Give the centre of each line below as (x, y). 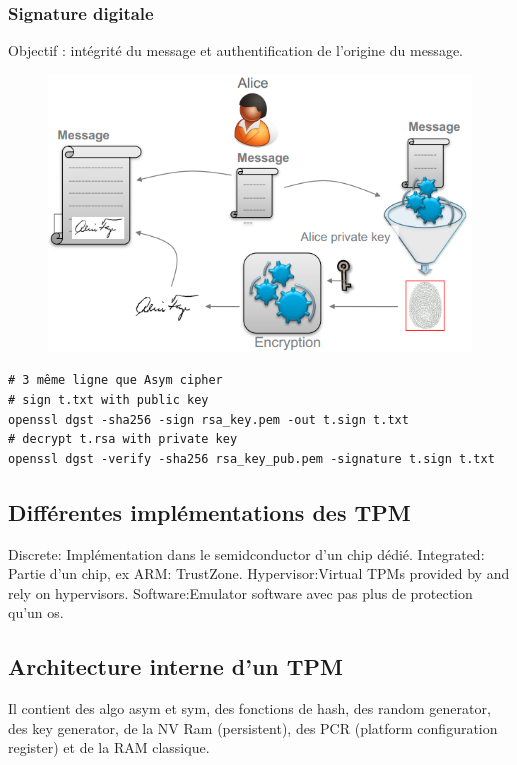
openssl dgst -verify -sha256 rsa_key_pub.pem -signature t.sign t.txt (251, 458)
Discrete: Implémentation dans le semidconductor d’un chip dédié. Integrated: (246, 553)
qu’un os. (36, 612)
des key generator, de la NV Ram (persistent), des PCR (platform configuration (253, 727)
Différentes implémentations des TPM (209, 511)
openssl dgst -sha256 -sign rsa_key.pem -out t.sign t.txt (208, 419)
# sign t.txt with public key (108, 400)
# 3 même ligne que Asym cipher (115, 380)
